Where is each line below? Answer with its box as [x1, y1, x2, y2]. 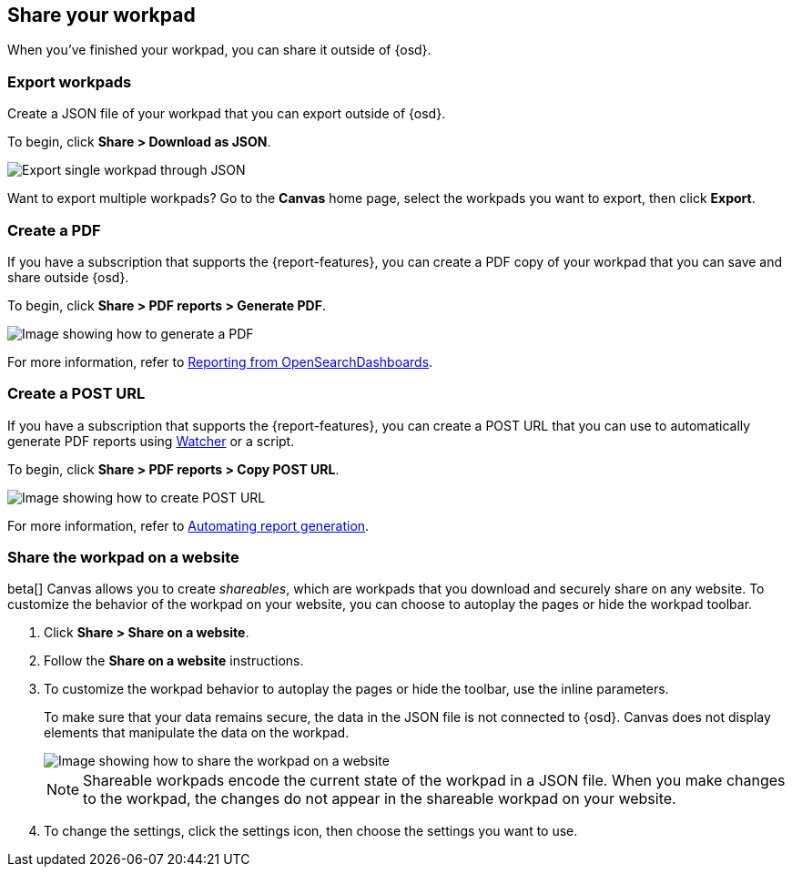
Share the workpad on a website [7, 548, 239, 567]
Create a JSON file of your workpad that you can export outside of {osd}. [7, 106, 446, 122]
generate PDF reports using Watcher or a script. [7, 432, 295, 449]
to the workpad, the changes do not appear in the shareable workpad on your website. [83, 789, 676, 808]
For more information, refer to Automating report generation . [7, 517, 370, 534]
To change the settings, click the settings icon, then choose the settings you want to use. [44, 823, 578, 839]
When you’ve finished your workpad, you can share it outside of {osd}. [7, 42, 432, 58]
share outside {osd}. [7, 269, 129, 285]
